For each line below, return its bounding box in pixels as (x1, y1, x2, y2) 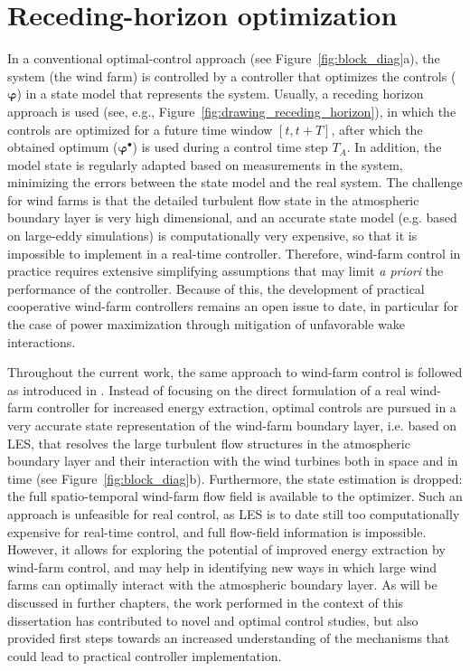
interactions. (7, 332, 76, 351)
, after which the (331, 119, 423, 138)
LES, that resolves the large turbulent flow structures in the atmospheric (7, 433, 410, 452)
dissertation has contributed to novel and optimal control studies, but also (7, 610, 418, 629)
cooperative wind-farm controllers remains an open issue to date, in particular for (7, 297, 459, 316)
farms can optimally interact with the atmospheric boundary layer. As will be (7, 575, 437, 594)
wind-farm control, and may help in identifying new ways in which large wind (7, 557, 437, 576)
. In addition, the (346, 137, 442, 156)
